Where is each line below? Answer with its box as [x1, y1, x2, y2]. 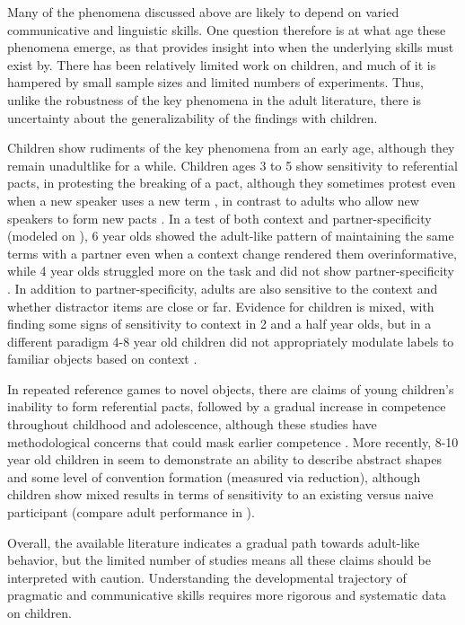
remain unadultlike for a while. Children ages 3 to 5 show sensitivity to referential [7, 155, 458, 174]
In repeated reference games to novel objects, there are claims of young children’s [7, 379, 454, 398]
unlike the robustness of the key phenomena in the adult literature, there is [7, 90, 421, 109]
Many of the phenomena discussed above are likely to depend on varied [7, 3, 399, 21]
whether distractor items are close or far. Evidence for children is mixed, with [7, 296, 434, 315]
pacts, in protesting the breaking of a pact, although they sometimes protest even [7, 173, 456, 192]
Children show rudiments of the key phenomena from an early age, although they [7, 138, 455, 157]
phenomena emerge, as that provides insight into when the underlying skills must [7, 38, 454, 57]
